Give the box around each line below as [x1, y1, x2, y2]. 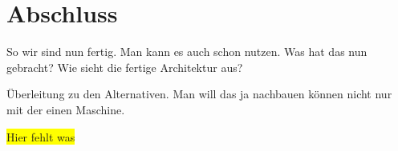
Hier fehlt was [6, 128, 75, 145]
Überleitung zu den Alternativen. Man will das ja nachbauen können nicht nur [6, 85, 392, 102]
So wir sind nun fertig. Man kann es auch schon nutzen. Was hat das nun [6, 43, 368, 60]
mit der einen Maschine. [6, 101, 125, 117]
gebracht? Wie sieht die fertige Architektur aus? [6, 58, 243, 75]
